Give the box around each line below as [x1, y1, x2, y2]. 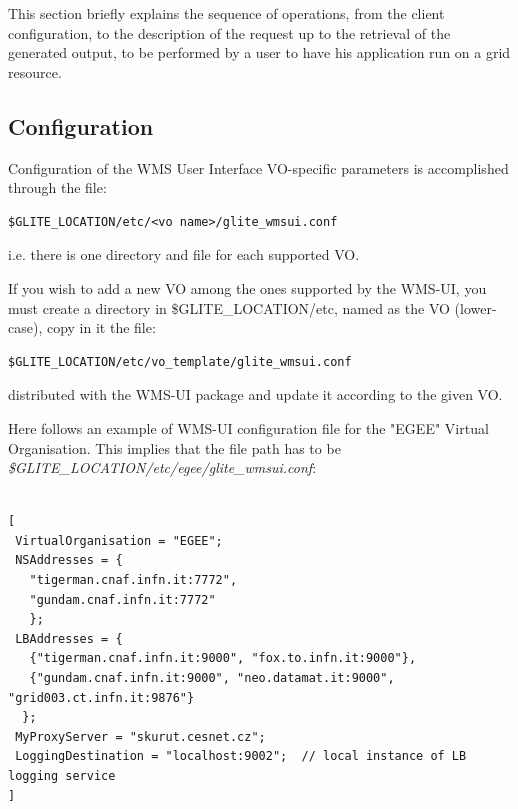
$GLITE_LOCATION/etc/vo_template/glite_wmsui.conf [8, 354, 352, 369]
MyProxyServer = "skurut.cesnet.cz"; [15, 729, 266, 744]
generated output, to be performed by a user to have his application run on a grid [8, 42, 511, 63]
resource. [8, 61, 62, 82]
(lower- [454, 297, 497, 318]
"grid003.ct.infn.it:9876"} [8, 690, 195, 705]
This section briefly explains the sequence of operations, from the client [8, 3, 445, 23]
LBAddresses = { [15, 631, 123, 646]
